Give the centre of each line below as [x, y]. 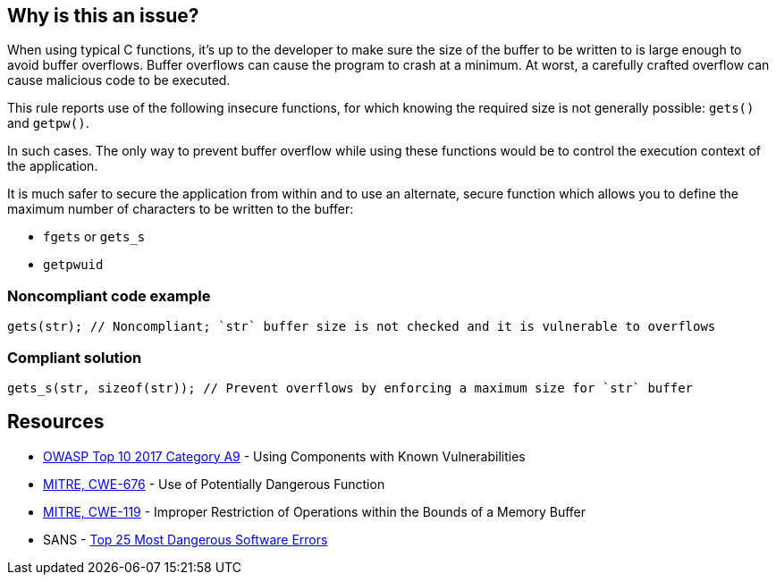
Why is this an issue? [103, 16]
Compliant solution [75, 357]
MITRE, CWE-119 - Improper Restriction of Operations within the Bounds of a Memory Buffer [315, 511]
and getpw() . [48, 123]
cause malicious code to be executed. [119, 80]
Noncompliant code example [109, 295]
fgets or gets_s [94, 237]
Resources [56, 422]
